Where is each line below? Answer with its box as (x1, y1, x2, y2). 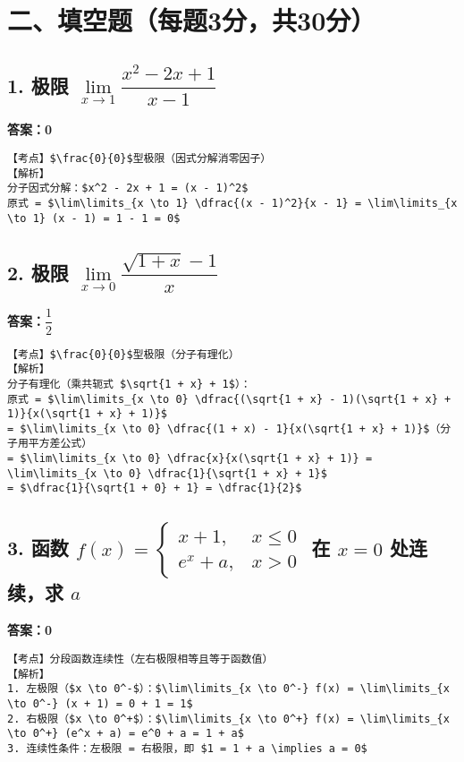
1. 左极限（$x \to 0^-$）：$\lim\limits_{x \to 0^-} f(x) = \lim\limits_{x (7, 682, 450, 696)
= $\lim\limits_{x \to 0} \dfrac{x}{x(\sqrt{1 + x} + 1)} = (7, 452, 373, 466)
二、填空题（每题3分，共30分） (7, 2, 376, 39)
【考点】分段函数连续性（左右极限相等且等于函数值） (7, 652, 274, 665)
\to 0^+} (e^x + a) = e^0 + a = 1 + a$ (7, 727, 244, 741)
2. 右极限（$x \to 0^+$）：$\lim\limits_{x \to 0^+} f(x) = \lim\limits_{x (7, 712, 450, 725)
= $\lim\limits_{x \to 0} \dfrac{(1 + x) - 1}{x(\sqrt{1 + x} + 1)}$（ (7, 422, 441, 435)
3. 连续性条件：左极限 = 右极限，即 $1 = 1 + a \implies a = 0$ (7, 741, 367, 755)
